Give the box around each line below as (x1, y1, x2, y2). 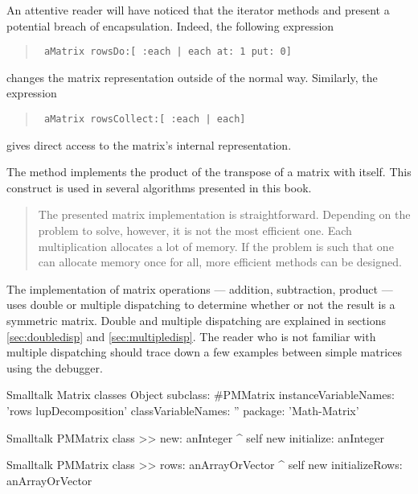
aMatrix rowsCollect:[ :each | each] (43, 113, 246, 126)
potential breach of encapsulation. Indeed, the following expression (6, 17, 334, 34)
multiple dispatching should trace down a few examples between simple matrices (6, 344, 402, 360)
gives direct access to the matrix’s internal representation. (6, 136, 292, 153)
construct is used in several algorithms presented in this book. (6, 179, 312, 196)
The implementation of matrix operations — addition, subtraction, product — (6, 280, 393, 297)
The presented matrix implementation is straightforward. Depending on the (38, 206, 411, 223)
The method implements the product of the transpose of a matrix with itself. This (6, 163, 412, 180)
